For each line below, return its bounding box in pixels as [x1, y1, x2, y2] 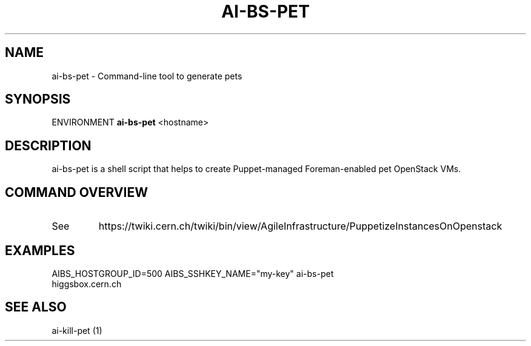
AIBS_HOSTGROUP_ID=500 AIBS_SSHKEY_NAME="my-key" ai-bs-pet [52, 268, 334, 279]
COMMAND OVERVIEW [5, 184, 148, 200]
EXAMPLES [5, 242, 75, 258]
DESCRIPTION [5, 138, 92, 153]
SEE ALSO [5, 299, 67, 315]
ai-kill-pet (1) [52, 325, 102, 336]
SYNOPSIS [5, 91, 71, 107]
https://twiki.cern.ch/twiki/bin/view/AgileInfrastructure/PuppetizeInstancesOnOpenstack [98, 220, 503, 233]
